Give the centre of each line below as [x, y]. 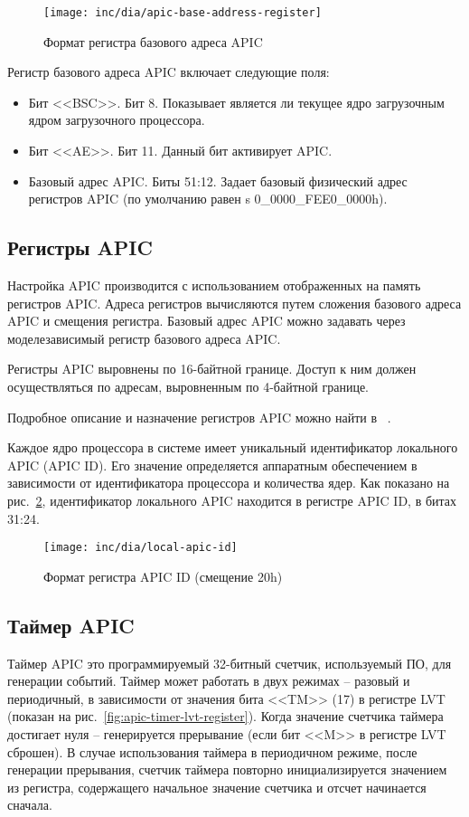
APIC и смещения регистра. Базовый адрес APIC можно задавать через [206, 321]
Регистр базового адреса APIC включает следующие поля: [169, 72]
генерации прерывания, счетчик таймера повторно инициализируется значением [227, 769]
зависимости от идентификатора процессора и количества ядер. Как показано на [229, 483]
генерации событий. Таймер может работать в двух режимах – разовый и [209, 681]
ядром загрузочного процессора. [117, 120]
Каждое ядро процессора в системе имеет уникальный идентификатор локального [233, 447]
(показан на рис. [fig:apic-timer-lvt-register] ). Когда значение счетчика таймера [225, 716]
